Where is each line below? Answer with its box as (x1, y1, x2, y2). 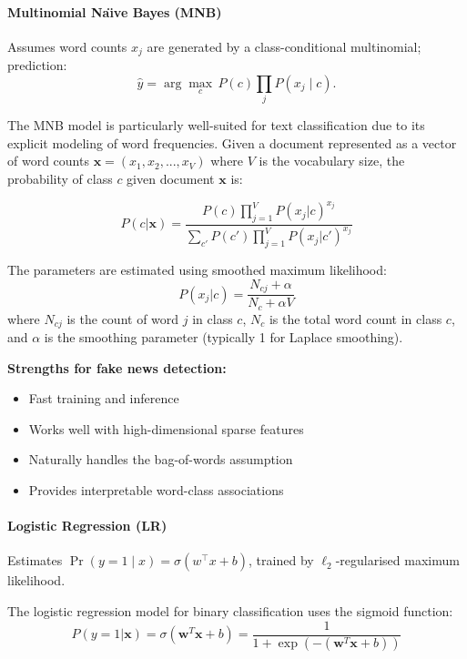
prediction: (7, 56, 67, 75)
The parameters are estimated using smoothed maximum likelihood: (7, 260, 387, 279)
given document (127, 168, 215, 188)
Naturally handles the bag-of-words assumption (28, 450, 293, 469)
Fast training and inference (28, 389, 179, 408)
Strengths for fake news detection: (7, 358, 227, 377)
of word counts (7, 151, 89, 170)
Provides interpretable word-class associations (28, 480, 284, 499)
